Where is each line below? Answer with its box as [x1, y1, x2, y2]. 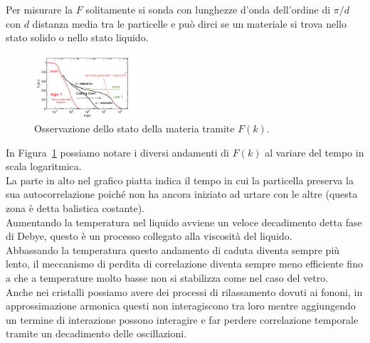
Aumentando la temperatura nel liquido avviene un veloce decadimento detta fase [6, 214, 362, 229]
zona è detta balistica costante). [6, 201, 144, 216]
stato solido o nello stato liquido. [6, 30, 149, 45]
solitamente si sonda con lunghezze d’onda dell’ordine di [85, 2, 331, 16]
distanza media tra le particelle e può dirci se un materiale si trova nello [32, 16, 347, 31]
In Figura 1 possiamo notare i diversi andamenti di [6, 144, 230, 159]
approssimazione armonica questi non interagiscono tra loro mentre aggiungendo [6, 298, 356, 313]
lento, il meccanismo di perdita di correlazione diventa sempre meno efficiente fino [6, 256, 363, 271]
